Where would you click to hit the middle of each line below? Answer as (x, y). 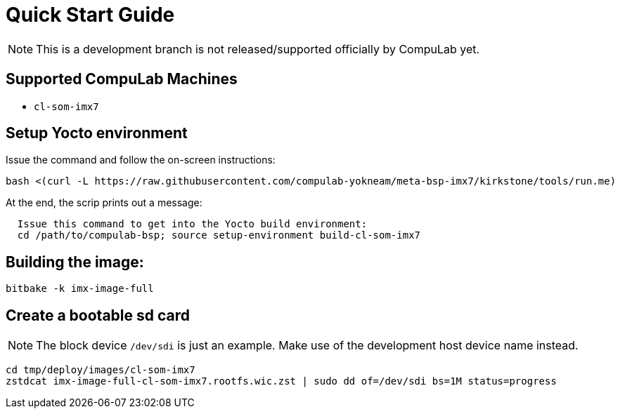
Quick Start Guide (90, 15)
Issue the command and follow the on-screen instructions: (141, 160)
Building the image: (75, 262)
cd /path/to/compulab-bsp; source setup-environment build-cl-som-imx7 (219, 235)
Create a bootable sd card (98, 315)
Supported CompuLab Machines (122, 79)
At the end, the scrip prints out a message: (104, 203)
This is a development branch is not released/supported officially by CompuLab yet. (258, 49)
